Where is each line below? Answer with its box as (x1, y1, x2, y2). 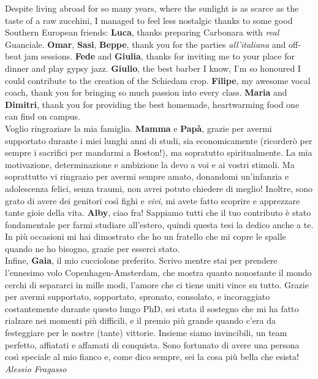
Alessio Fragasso (5, 362, 67, 375)
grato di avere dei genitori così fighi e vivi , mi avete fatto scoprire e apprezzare (5, 194, 300, 207)
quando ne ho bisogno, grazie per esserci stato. (5, 242, 180, 255)
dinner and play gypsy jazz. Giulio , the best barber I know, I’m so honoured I (5, 61, 301, 74)
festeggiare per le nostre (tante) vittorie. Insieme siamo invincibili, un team (5, 326, 287, 339)
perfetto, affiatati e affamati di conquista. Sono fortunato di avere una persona (5, 338, 300, 351)
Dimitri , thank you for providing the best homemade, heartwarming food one (5, 98, 300, 110)
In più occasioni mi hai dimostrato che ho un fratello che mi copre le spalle (5, 230, 286, 243)
